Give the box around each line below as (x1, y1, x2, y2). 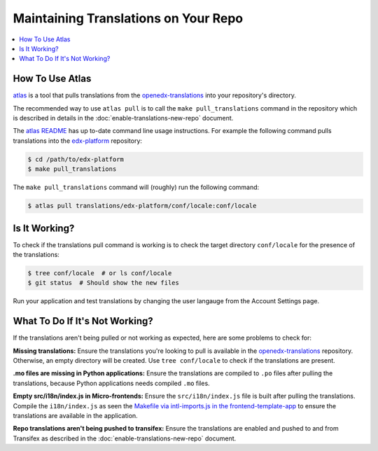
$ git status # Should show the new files (27, 279, 180, 287)
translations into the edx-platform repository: (13, 137, 143, 145)
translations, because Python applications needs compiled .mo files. (13, 379, 210, 387)
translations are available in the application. (13, 412, 138, 420)
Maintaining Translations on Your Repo (13, 11, 244, 26)
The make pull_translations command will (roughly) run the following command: (13, 183, 260, 192)
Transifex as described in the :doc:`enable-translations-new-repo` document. (13, 434, 237, 443)
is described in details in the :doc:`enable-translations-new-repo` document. (13, 114, 234, 123)
